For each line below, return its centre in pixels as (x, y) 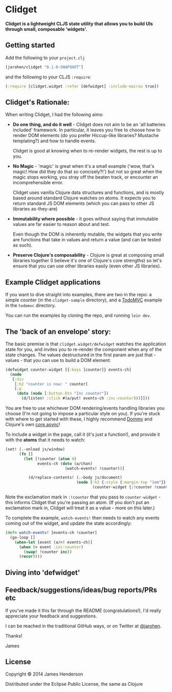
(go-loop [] (23, 537)
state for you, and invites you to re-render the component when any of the (84, 349)
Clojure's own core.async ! (33, 425)
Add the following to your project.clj (45, 57)
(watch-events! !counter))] (95, 468)
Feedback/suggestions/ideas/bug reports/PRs (81, 590)
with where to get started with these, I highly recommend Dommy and (79, 419)
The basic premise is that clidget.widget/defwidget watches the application (86, 344)
